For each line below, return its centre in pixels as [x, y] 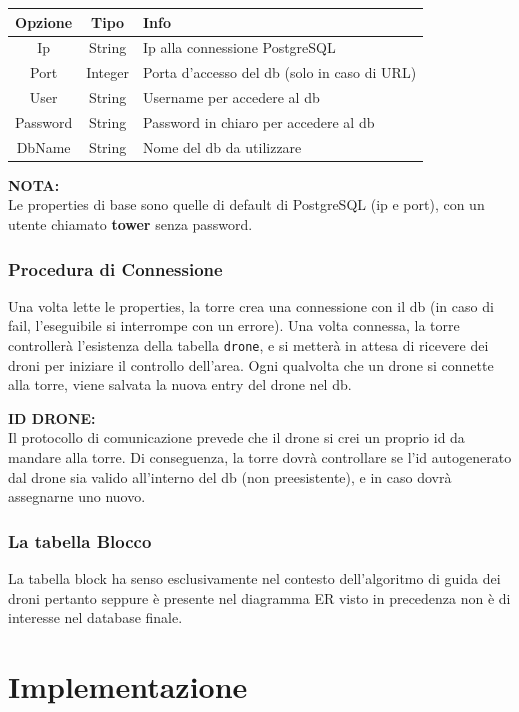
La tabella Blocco [80, 540]
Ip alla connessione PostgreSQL [239, 47]
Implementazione [128, 686]
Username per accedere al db [231, 97]
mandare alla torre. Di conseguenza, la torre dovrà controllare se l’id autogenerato [260, 457]
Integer [107, 72]
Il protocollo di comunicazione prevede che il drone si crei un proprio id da [236, 437]
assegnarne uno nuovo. [77, 496]
